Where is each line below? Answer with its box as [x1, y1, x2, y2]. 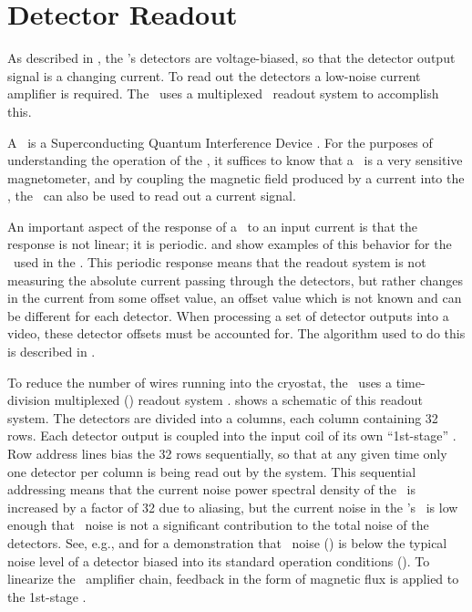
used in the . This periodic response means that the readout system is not [13, 253, 426, 272]
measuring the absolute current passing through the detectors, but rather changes [7, 270, 464, 289]
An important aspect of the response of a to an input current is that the [7, 216, 418, 235]
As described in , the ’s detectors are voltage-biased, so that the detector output [7, 48, 456, 67]
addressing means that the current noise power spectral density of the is [7, 480, 416, 499]
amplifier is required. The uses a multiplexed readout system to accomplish [7, 84, 439, 103]
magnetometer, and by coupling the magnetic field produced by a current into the [7, 168, 465, 187]
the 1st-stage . [7, 586, 87, 606]
